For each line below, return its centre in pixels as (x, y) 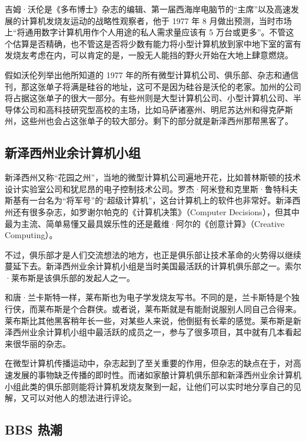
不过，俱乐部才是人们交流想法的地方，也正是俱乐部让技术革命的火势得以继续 (153, 254)
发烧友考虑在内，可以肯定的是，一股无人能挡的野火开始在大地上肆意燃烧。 (149, 55)
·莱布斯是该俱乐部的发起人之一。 (70, 277)
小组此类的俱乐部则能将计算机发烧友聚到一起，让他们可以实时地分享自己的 (149, 386)
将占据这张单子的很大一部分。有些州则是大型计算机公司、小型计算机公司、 (149, 98)
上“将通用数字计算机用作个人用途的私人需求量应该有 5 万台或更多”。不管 (145, 32)
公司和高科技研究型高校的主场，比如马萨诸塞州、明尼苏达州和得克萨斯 (157, 109)
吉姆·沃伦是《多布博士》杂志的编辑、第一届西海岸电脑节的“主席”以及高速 (148, 9)
